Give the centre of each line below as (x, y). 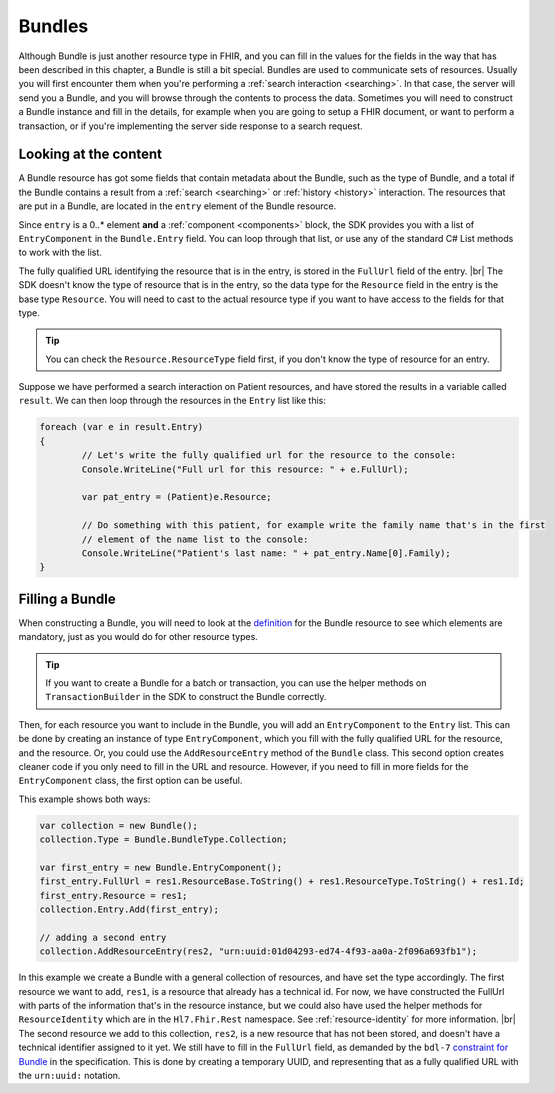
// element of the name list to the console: (195, 539)
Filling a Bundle (67, 598)
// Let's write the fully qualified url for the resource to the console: (269, 455)
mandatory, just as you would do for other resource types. (138, 637)
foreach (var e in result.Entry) (121, 427)
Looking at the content (90, 154)
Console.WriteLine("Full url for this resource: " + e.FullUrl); (245, 469)
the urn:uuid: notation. (69, 1075)
